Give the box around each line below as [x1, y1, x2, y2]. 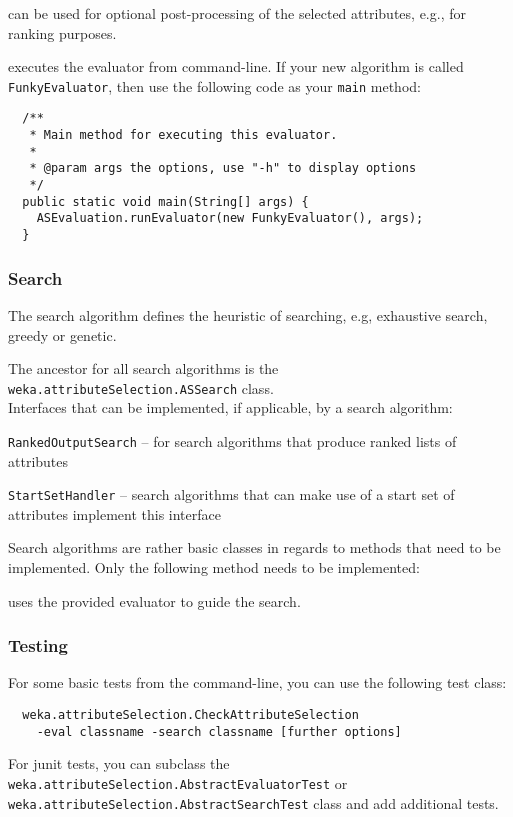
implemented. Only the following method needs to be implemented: [8, 557, 420, 578]
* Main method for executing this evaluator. [29, 128, 338, 143]
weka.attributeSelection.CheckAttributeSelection [22, 708, 359, 723]
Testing [8, 633, 68, 658]
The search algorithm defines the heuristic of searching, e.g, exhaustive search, [8, 304, 488, 325]
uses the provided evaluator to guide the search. [8, 590, 301, 611]
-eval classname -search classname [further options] [36, 724, 402, 739]
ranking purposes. [8, 22, 117, 43]
